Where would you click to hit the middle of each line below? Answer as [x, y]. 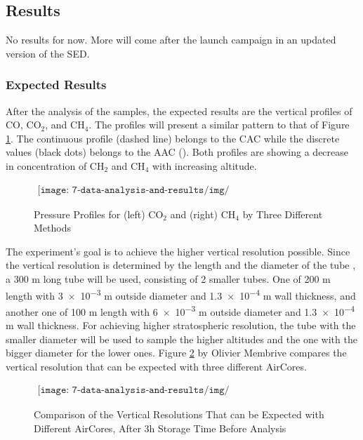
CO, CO [24, 125]
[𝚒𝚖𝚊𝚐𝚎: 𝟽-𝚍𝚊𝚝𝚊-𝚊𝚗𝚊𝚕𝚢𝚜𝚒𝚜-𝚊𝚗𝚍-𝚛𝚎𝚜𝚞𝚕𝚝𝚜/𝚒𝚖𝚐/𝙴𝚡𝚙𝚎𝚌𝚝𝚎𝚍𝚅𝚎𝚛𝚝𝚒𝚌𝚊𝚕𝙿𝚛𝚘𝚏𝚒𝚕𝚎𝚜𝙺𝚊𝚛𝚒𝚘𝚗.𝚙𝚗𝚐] [133, 190]
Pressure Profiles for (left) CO [99, 214]
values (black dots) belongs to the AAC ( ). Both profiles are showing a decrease [177, 152]
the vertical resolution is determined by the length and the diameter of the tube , [181, 265]
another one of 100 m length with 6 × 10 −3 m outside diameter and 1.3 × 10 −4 [180, 310]
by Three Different [283, 214]
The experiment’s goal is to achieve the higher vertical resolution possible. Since [178, 251]
